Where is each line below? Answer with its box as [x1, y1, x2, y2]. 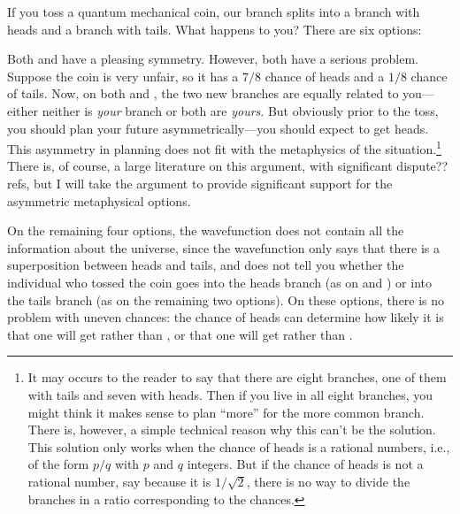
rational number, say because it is [27, 472, 211, 490]
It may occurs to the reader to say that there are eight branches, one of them [27, 368, 447, 387]
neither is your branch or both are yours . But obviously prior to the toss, [42, 101, 439, 119]
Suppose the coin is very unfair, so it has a [7, 66, 239, 85]
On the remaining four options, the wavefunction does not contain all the [7, 221, 404, 240]
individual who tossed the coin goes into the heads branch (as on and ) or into [7, 272, 432, 291]
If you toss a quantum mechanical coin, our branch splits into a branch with [7, 3, 420, 20]
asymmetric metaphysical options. [7, 191, 191, 210]
